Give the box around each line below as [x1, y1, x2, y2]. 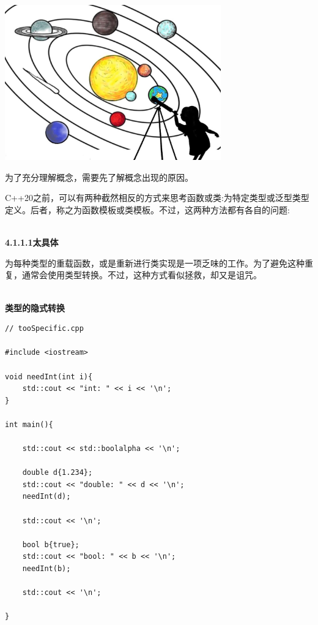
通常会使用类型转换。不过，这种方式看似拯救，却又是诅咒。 [21, 268, 262, 281]
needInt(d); [22, 492, 71, 501]
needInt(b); [22, 564, 71, 574]
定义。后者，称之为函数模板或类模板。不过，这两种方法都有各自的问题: [5, 203, 290, 216]
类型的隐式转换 [5, 301, 65, 314]
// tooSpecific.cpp [5, 324, 84, 333]
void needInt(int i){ [5, 372, 93, 381]
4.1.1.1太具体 [5, 236, 59, 249]
